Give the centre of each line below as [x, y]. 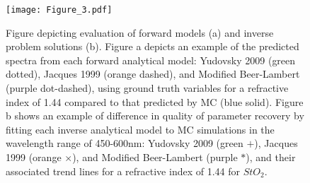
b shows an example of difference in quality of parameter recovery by [155, 116]
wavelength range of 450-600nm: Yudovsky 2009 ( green [125, 143]
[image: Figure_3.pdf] [59, 10]
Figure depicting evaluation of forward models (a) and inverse [140, 32]
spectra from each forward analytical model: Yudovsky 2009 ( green [151, 60]
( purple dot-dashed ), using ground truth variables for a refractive [147, 88]
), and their [271, 157]
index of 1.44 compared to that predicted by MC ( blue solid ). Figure [155, 101]
